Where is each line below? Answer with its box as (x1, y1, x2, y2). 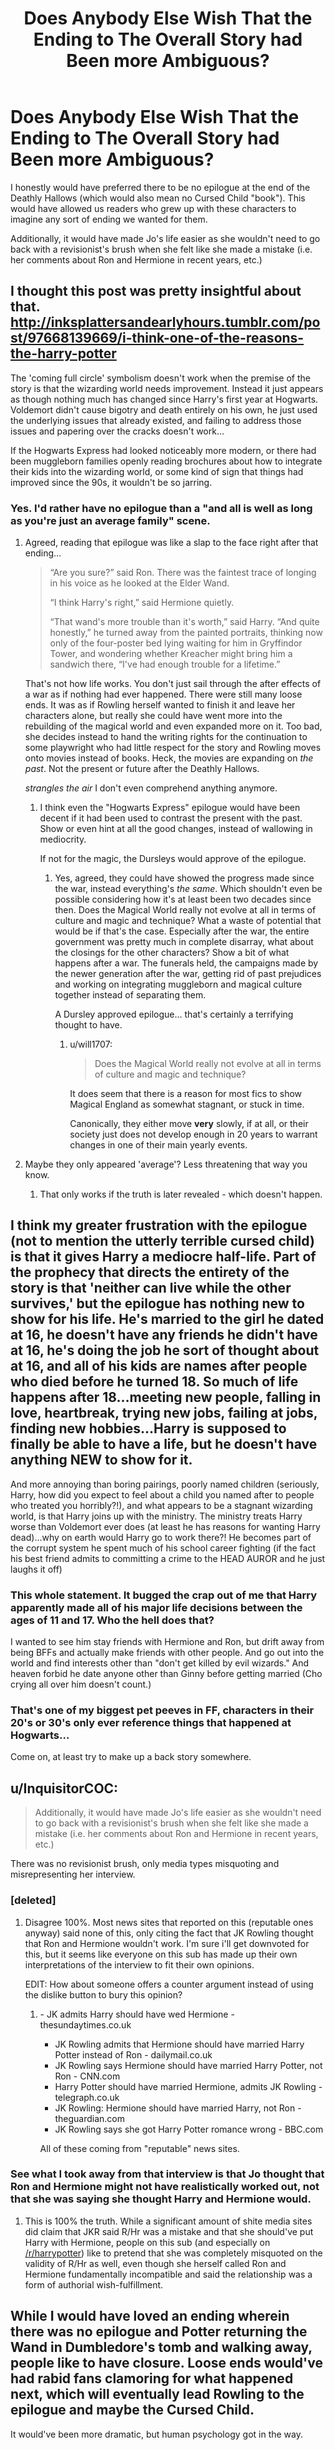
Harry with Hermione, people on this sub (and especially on (24, 2236, 271, 2248)
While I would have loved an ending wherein (10, 2308, 290, 2325)
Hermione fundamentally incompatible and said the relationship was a (24, 2268, 313, 2280)
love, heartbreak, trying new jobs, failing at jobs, (10, 1405, 318, 1422)
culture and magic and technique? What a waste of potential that (54, 915, 322, 927)
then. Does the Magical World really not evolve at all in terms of (54, 904, 317, 916)
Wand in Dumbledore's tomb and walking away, (10, 2339, 313, 2356)
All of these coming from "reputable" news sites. (39, 2142, 240, 2154)
